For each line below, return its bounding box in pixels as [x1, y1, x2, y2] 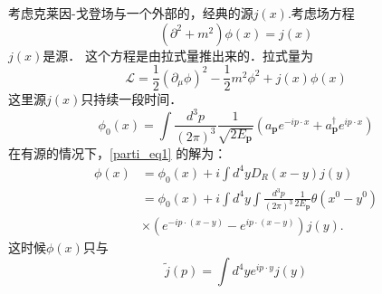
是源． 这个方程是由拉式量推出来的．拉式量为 [43, 45, 313, 64]
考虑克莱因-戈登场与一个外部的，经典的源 [8, 4, 253, 22]
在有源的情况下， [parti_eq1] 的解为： [8, 143, 227, 162]
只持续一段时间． [81, 90, 183, 109]
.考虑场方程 [287, 4, 355, 22]
